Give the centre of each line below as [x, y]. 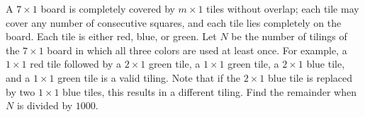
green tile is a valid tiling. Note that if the [149, 77]
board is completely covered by [108, 8]
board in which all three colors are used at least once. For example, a [197, 50]
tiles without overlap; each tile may [283, 8]
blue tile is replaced [310, 77]
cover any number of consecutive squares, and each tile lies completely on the [174, 22]
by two [21, 91]
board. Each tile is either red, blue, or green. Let [111, 36]
